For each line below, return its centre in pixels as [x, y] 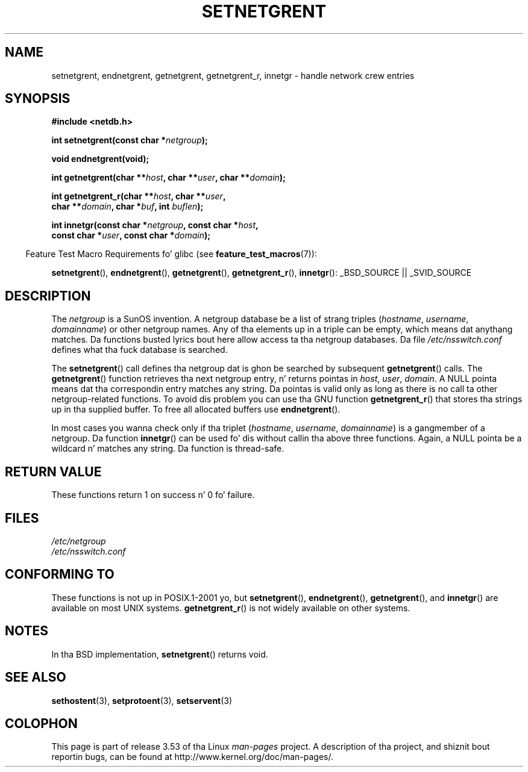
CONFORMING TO [60, 574]
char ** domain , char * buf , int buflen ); [127, 207]
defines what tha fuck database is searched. [140, 350]
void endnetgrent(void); [100, 159]
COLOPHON [41, 723]
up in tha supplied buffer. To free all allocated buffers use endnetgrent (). [196, 409]
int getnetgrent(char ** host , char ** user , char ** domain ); [168, 178]
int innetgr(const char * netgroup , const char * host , [155, 225]
